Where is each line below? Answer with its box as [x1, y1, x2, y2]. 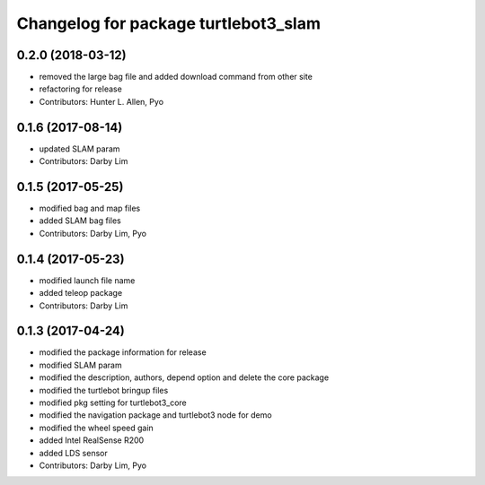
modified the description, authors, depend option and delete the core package [39, 372, 330, 383]
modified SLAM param [39, 359, 122, 370]
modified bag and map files [39, 203, 141, 214]
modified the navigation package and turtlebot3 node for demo [39, 410, 273, 420]
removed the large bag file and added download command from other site [39, 72, 313, 82]
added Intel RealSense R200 [39, 435, 145, 446]
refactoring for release [39, 83, 123, 94]
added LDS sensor [39, 447, 108, 458]
